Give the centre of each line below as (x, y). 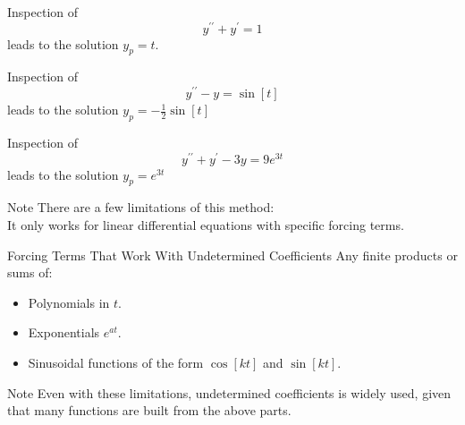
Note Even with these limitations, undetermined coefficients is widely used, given (229, 392)
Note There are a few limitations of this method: (141, 207)
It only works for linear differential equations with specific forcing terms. (206, 225)
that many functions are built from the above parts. (149, 410)
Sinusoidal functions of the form (116, 362)
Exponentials (64, 332)
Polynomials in (69, 302)
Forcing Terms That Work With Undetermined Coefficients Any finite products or (232, 255)
